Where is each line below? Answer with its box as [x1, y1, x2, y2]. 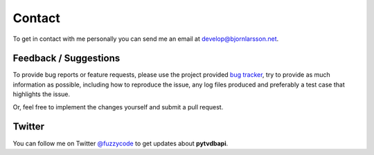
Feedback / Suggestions [12, 53, 121, 64]
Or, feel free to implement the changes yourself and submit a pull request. [12, 102, 224, 111]
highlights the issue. [12, 90, 71, 98]
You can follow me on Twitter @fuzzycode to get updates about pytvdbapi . [12, 139, 229, 147]
